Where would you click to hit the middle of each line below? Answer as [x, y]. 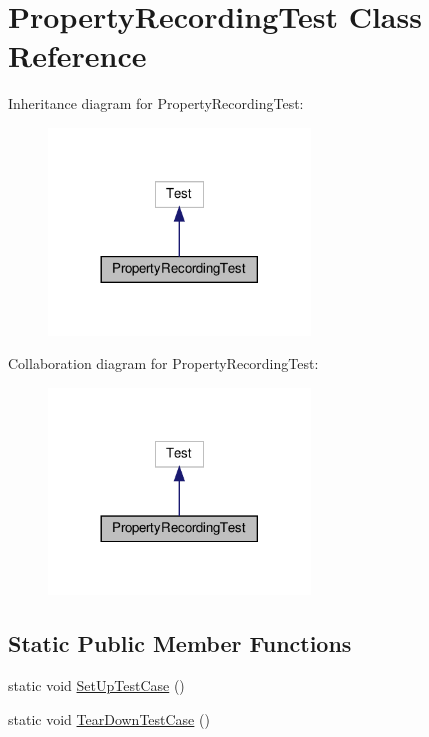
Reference [77, 55]
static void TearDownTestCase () [109, 718]
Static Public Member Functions [180, 643]
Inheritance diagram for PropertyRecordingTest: [156, 103]
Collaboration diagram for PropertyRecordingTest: [163, 363]
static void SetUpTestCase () [96, 685]
